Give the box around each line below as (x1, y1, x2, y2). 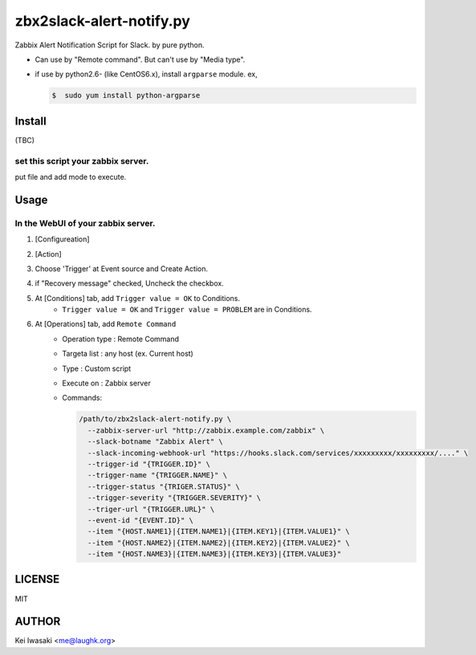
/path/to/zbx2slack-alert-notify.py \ (79, 414, 232, 424)
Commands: (62, 393, 103, 403)
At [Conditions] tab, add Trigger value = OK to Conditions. (35, 293, 241, 303)
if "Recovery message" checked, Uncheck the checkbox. (35, 279, 224, 288)
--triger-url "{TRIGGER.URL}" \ (87, 504, 215, 514)
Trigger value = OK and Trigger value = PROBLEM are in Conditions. (62, 305, 312, 315)
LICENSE (14, 572, 60, 586)
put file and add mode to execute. (14, 172, 127, 181)
